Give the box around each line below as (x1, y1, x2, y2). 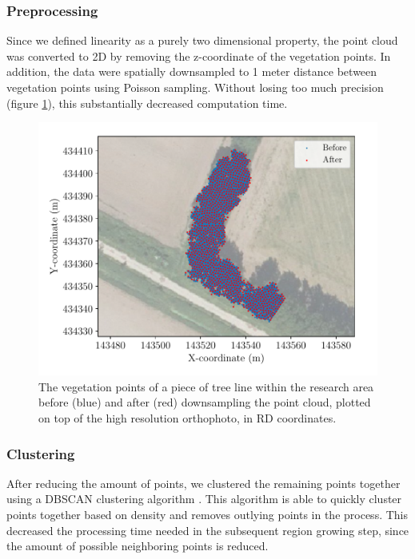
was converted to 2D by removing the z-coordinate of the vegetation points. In (6, 47, 391, 64)
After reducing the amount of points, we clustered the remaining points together (6, 474, 401, 491)
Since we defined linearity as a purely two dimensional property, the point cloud (6, 32, 398, 49)
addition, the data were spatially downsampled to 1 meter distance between (6, 63, 377, 80)
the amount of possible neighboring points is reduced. (6, 537, 269, 554)
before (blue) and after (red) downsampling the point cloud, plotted (38, 394, 371, 410)
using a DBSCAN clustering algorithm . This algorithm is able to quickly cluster (6, 490, 402, 507)
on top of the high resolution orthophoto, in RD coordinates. (38, 410, 337, 426)
